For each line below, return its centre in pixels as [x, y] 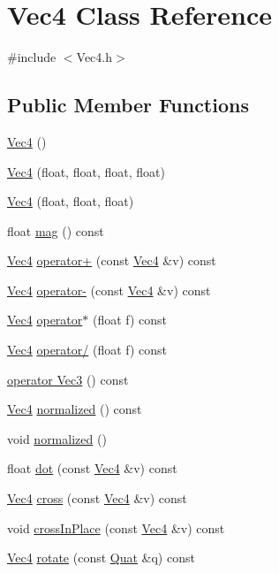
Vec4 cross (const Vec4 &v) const [97, 498]
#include [32, 57]
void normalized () [57, 438]
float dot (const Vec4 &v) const [92, 468]
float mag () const [56, 230]
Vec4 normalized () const [75, 409]
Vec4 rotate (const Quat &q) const [101, 558]
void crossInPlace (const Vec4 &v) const [116, 527]
